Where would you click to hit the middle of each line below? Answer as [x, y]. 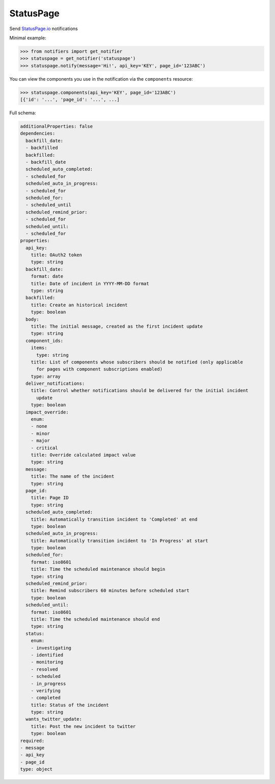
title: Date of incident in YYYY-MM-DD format [90, 284]
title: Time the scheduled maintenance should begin [98, 569]
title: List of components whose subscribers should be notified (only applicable [137, 362]
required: [32, 741]
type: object [36, 769]
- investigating [51, 648]
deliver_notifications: [55, 384]
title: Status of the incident [70, 705]
